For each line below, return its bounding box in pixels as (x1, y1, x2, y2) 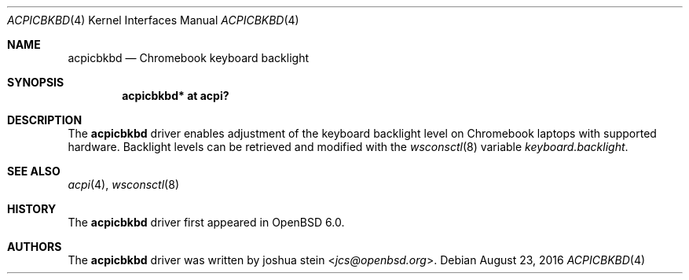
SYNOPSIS (7, 76, 64, 89)
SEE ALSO (7, 164, 60, 178)
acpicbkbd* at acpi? (122, 89, 229, 102)
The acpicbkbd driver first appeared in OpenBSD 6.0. (68, 216, 345, 229)
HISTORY (7, 202, 57, 216)
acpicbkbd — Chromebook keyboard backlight (68, 51, 310, 64)
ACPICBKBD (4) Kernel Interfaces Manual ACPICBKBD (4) (7, 13, 299, 27)
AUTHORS (7, 240, 62, 253)
